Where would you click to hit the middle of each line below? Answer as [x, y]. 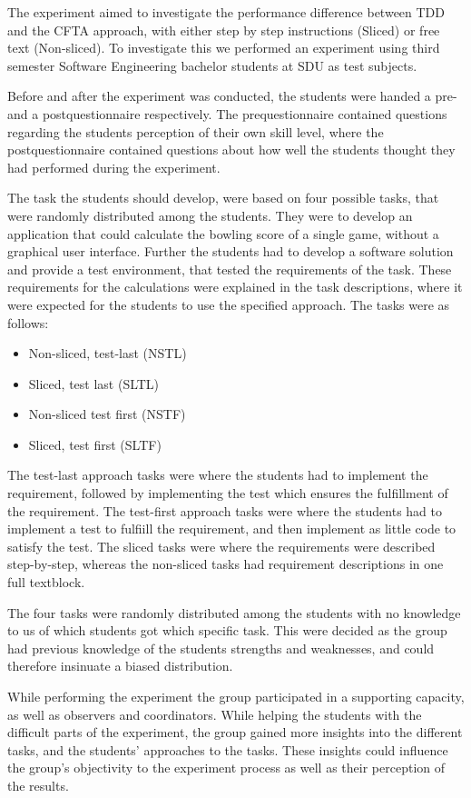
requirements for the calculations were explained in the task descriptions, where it [235, 287]
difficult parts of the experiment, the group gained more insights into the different [235, 732]
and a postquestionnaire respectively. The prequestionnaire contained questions [227, 113]
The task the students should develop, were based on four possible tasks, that [223, 198]
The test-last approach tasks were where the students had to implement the [218, 475]
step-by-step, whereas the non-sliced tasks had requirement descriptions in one [226, 564]
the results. [38, 785]
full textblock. [46, 582]
